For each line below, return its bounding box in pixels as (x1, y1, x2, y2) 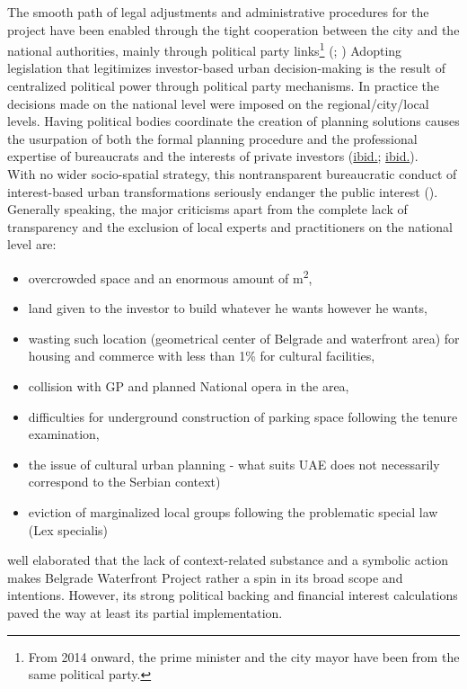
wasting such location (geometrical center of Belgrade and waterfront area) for (28, 328, 460, 347)
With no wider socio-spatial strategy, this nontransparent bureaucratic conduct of (7, 165, 457, 183)
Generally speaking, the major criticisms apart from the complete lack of (7, 200, 408, 219)
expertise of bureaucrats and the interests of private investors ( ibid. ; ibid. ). (7, 147, 419, 166)
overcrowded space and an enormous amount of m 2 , (28, 265, 313, 287)
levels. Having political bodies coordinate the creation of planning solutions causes (7, 112, 460, 130)
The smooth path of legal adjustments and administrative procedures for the (7, 3, 429, 21)
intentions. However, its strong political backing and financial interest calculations (7, 586, 458, 604)
